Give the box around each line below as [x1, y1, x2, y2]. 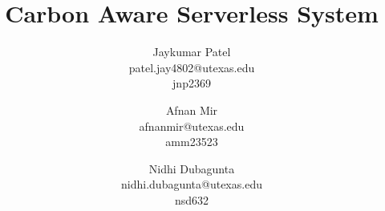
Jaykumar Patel [152, 43, 231, 60]
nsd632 [174, 191, 209, 208]
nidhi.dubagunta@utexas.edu [121, 176, 262, 193]
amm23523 [165, 133, 218, 150]
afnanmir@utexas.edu [139, 117, 245, 134]
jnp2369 [172, 75, 211, 91]
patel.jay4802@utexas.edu [128, 59, 255, 75]
